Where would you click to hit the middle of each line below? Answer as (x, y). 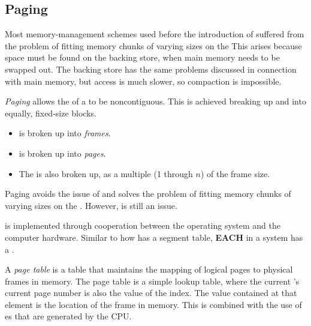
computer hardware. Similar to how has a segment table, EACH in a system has (154, 237)
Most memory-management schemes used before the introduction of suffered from (155, 34)
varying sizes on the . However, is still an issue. (91, 205)
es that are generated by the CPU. (68, 316)
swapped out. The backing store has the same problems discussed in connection (151, 69)
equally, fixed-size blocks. (51, 113)
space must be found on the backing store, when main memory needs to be (142, 57)
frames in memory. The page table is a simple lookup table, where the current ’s (152, 281)
